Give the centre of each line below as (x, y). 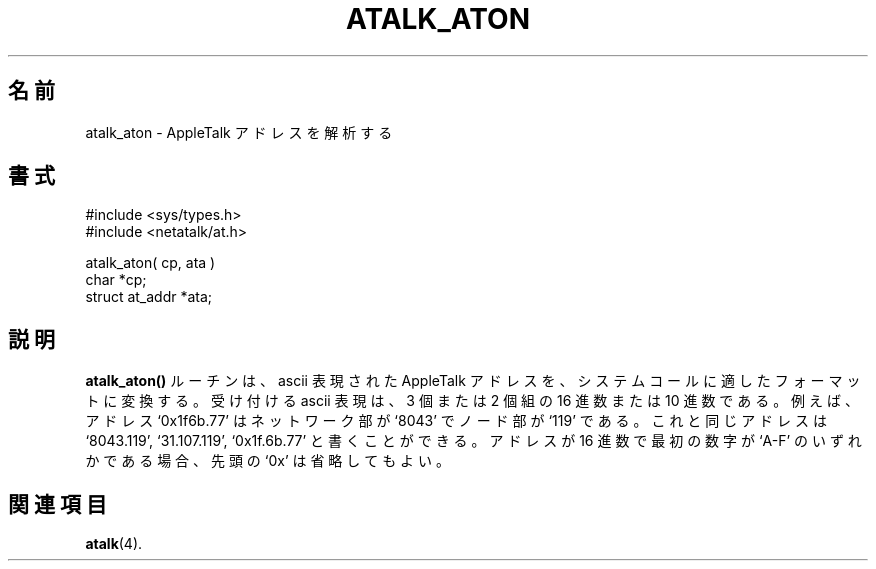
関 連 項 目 (57, 504)
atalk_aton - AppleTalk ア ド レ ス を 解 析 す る (239, 132)
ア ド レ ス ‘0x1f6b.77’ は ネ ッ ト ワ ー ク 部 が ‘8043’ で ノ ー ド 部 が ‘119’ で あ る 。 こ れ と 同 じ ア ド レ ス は (456, 421)
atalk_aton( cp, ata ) (150, 263)
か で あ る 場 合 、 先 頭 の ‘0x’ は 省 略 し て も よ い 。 (267, 461)
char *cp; (116, 280)
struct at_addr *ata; (149, 297)
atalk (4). (114, 544)
